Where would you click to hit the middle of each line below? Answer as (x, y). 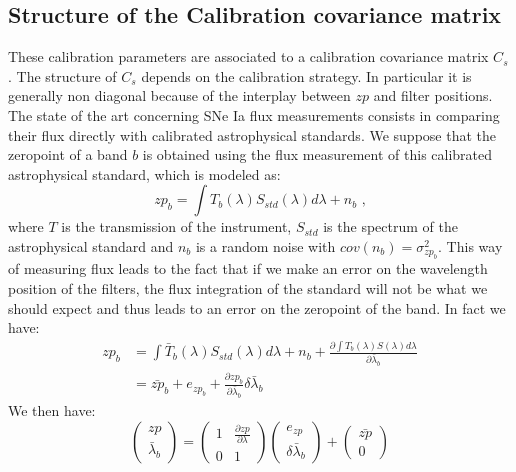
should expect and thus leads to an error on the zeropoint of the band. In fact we (257, 307)
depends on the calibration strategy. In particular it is (306, 75)
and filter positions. (433, 95)
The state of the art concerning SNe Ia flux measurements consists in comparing (254, 114)
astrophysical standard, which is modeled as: (144, 173)
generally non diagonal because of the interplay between (179, 95)
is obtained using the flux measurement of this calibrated (317, 154)
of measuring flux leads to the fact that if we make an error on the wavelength (248, 268)
